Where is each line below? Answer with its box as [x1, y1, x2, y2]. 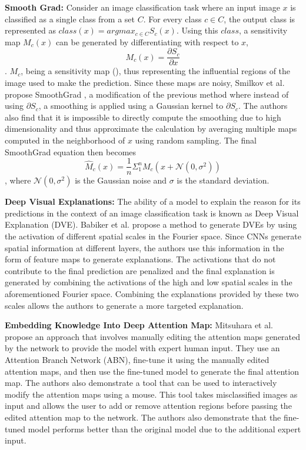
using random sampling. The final [135, 134, 257, 146]
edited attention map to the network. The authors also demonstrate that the [5, 411, 281, 423]
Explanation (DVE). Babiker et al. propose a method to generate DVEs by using [5, 218, 297, 231]
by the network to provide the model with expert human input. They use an [5, 342, 280, 354]
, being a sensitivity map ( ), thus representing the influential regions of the [21, 65, 291, 77]
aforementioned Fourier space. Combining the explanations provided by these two [5, 288, 299, 299]
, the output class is [224, 12, 295, 25]
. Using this [176, 24, 218, 36]
